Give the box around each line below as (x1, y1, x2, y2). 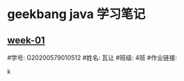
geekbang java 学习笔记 (7, 6, 146, 22)
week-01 (7, 34, 45, 46)
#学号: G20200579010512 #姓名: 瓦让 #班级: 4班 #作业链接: (7, 53, 177, 62)
